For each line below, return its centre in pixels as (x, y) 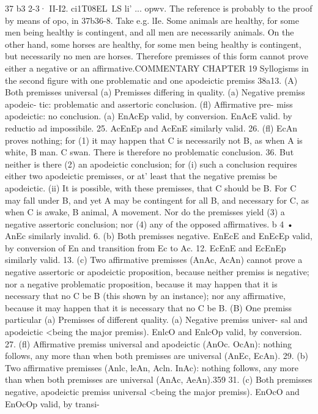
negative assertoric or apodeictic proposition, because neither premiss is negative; (157, 272)
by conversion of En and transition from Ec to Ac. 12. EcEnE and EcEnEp (146, 247)
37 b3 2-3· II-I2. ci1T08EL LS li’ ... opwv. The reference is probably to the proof (159, 8)
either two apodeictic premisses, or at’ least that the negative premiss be (141, 176)
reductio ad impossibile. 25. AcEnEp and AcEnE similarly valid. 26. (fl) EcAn (151, 128)
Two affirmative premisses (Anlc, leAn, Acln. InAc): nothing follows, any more (152, 367)
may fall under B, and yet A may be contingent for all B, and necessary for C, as (157, 200)
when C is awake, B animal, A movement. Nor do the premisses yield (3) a (145, 212)
